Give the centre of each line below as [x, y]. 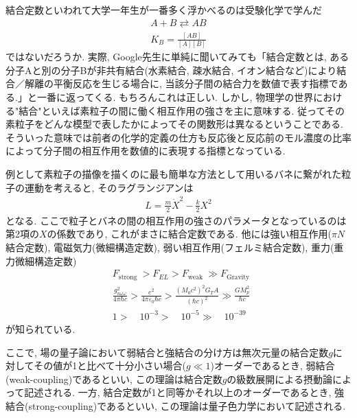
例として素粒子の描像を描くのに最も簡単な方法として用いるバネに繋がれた [174, 174]
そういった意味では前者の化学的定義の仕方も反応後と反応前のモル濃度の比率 [178, 137]
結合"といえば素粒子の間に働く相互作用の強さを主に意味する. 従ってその [182, 110]
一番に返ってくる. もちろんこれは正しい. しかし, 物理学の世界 [175, 97]
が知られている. [41, 328]
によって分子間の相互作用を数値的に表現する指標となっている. [146, 151]
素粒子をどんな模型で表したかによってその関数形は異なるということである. [174, 124]
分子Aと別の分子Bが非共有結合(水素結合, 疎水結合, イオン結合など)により [171, 70]
